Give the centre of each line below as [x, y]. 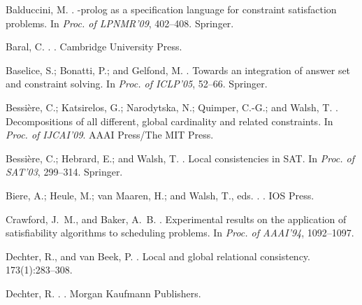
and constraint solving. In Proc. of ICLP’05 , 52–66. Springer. [137, 84]
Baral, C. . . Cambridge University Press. [94, 47]
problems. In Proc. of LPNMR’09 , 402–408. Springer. [120, 23]
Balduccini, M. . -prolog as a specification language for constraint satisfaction [171, 9]
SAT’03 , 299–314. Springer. [64, 172]
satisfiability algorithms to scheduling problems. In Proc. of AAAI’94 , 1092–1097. [180, 233]
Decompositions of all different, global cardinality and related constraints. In [169, 121]
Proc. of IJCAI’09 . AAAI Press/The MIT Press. [110, 135]
